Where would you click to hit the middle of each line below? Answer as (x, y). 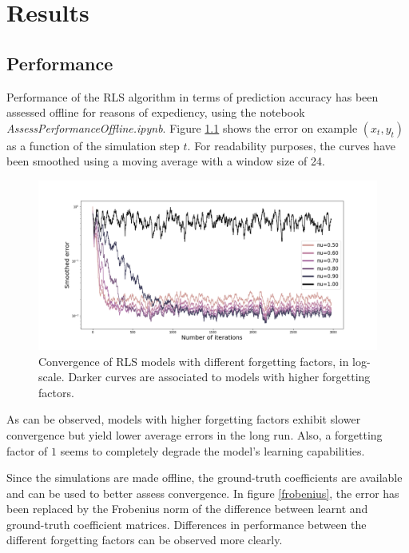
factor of (27, 450)
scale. (52, 377)
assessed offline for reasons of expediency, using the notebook (156, 112)
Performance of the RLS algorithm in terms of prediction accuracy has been (193, 96)
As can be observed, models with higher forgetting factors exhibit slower (184, 419)
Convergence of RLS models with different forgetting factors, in (194, 361)
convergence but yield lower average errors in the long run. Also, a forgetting (195, 434)
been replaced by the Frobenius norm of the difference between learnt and (187, 509)
